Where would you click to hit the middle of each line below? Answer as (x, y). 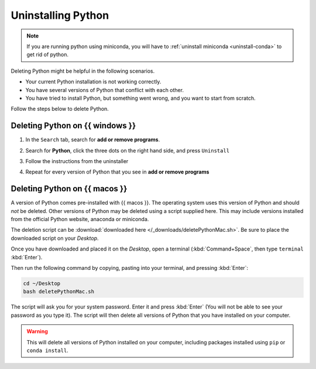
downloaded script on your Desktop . (55, 238)
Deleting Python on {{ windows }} (73, 126)
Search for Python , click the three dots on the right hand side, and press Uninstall (128, 150)
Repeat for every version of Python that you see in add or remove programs (117, 172)
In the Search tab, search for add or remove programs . (93, 140)
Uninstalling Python (60, 15)
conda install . (47, 350)
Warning (37, 331)
